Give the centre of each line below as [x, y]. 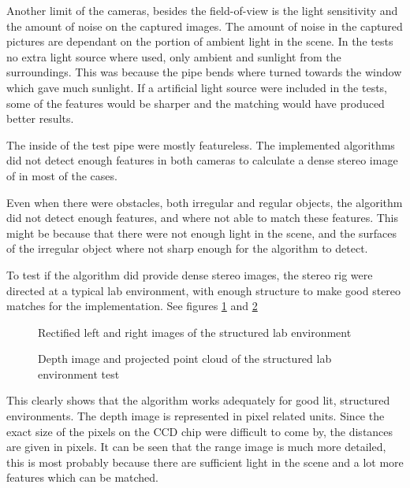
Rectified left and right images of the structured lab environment [195, 332]
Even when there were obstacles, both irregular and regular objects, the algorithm [205, 202]
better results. [40, 118]
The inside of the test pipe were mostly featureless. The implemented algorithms [201, 144]
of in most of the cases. [62, 175]
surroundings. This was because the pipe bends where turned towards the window [204, 72]
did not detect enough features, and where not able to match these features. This [203, 218]
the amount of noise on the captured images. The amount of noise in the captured [205, 26]
